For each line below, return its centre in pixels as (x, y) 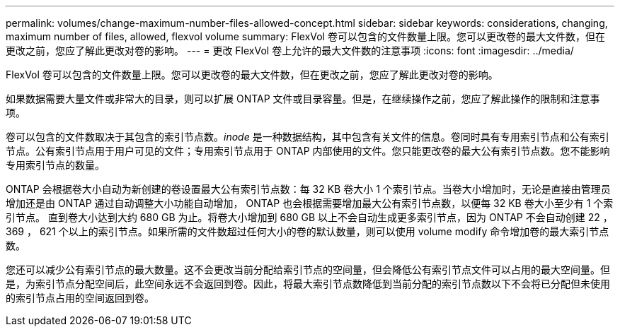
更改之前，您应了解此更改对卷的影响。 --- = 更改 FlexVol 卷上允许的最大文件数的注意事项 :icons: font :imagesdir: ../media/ (290, 51)
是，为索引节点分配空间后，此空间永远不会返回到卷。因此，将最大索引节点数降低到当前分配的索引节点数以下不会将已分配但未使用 (308, 284)
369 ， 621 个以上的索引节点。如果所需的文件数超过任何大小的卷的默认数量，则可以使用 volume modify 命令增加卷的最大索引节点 (308, 231)
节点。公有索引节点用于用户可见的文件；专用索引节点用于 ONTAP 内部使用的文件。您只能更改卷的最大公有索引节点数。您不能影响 (308, 151)
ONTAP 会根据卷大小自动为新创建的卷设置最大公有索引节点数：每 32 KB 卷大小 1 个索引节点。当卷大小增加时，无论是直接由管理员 (308, 189)
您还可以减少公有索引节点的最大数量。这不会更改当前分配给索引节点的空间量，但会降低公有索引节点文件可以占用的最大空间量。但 (308, 269)
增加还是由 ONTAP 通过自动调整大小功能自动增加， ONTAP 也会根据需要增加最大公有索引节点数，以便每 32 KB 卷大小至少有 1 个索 (310, 203)
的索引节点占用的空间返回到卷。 (80, 298)
